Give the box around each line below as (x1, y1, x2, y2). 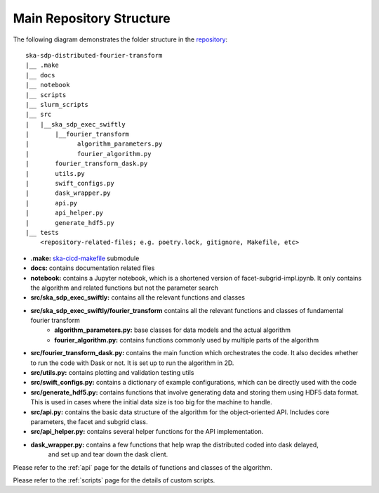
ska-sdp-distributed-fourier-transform (25, 51, 163, 59)
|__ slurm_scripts (25, 101, 89, 108)
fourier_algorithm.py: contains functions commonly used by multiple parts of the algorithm (54, 335, 319, 344)
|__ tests (25, 229, 59, 236)
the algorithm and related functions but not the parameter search (30, 283, 219, 292)
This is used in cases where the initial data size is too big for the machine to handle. (30, 398, 273, 406)
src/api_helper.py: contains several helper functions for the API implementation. (30, 428, 264, 436)
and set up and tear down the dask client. (48, 450, 168, 459)
